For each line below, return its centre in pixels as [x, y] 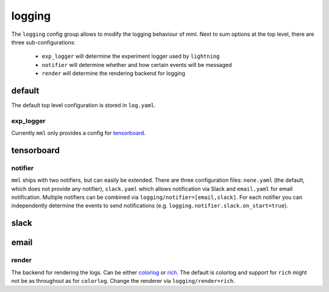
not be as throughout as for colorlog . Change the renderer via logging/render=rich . [123, 281]
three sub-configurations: [44, 42]
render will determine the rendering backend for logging [114, 74]
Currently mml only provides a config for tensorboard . [79, 133]
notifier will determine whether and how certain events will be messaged [137, 64]
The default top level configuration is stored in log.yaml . [83, 105]
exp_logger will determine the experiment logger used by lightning [131, 56]
